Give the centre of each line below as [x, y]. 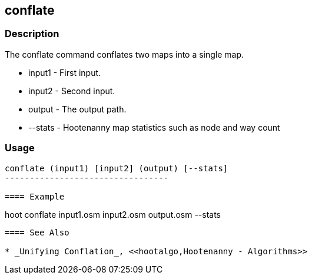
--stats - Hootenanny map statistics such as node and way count [154, 127]
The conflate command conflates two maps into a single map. [125, 54]
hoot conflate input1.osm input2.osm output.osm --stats [113, 214]
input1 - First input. [65, 72]
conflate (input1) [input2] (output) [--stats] [117, 168]
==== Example [35, 196]
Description [32, 34]
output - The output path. [77, 109]
